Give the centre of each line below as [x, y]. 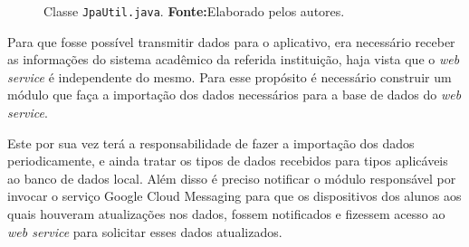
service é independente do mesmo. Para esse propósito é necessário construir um [230, 76]
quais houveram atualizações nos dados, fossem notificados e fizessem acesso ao [226, 214]
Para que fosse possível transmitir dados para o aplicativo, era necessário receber [231, 41]
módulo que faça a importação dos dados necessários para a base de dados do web [234, 95]
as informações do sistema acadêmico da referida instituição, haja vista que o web [234, 59]
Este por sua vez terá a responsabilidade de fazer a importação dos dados [211, 142]
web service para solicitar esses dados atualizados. [145, 231]
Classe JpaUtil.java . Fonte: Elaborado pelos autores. [194, 11]
